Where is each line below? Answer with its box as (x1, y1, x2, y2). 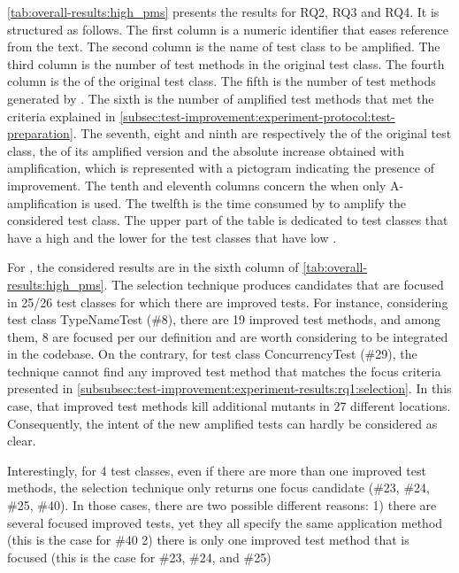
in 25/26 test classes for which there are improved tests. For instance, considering (7, 292, 448, 311)
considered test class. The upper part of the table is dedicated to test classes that (7, 211, 448, 229)
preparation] (7, 124, 73, 143)
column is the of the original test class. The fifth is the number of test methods (7, 72, 436, 90)
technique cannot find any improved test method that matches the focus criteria (7, 361, 441, 380)
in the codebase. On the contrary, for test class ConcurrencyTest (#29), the (7, 345, 417, 363)
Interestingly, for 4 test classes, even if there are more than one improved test (7, 461, 426, 479)
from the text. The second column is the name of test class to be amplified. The (7, 37, 440, 56)
